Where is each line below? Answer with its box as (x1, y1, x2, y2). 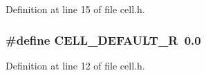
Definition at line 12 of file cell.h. (6, 58, 145, 72)
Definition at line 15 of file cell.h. (6, 2, 145, 16)
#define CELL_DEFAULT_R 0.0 (6, 31, 201, 48)
